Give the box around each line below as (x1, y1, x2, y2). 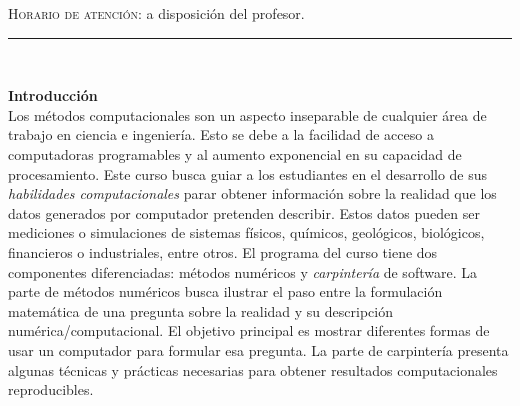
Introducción (8, 85, 98, 106)
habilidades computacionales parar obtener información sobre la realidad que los (8, 183, 497, 204)
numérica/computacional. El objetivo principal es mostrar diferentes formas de (8, 320, 490, 341)
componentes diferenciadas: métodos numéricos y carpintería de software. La (8, 261, 477, 282)
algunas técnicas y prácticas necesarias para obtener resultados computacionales (8, 359, 498, 380)
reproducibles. (8, 379, 94, 400)
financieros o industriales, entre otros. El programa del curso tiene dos (8, 241, 438, 262)
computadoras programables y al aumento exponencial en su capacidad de (8, 143, 462, 164)
